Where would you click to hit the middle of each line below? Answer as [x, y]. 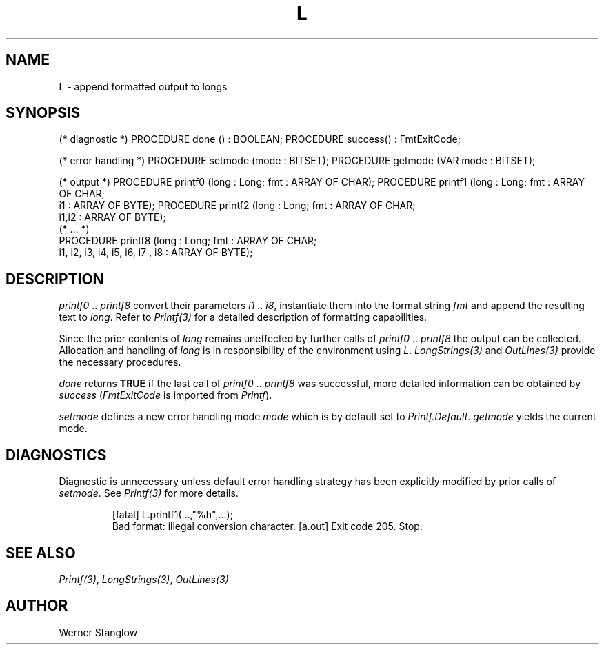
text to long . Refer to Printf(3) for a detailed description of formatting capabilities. [243, 317]
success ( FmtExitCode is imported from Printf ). [165, 395]
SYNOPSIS [43, 113]
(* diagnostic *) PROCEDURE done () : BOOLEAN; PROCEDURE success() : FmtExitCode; [260, 139]
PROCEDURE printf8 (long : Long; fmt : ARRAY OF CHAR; [188, 241]
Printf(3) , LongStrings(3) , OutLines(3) [144, 579]
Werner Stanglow [98, 632]
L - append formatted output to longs [143, 86]
